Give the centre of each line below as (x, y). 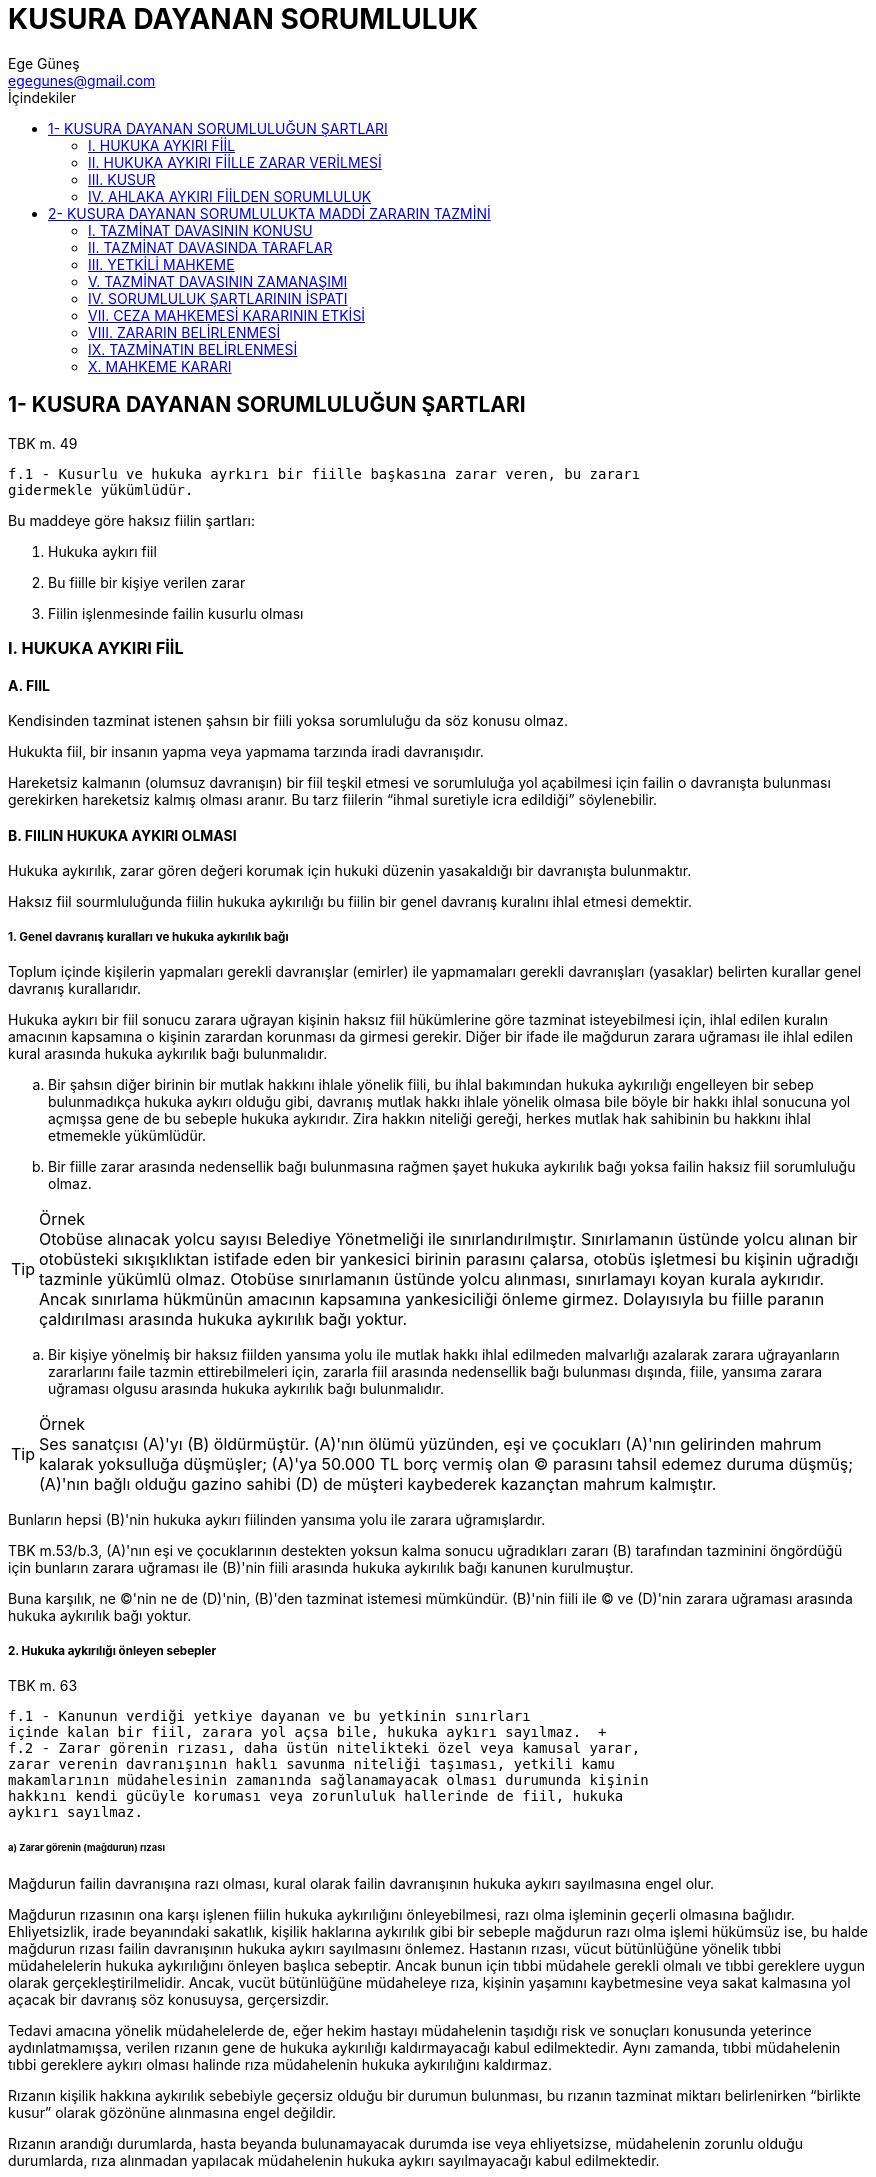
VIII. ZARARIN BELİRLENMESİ (184, 332)
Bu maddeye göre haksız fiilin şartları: (131, 520)
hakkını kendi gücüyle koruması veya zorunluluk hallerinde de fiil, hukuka (316, 1795)
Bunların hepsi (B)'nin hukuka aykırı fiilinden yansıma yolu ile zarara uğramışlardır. (277, 1520)
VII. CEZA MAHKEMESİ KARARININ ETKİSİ (227, 315)
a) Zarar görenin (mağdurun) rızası (86, 1847)
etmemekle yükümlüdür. (127, 1136)
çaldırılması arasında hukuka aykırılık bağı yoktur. (223, 1319)
